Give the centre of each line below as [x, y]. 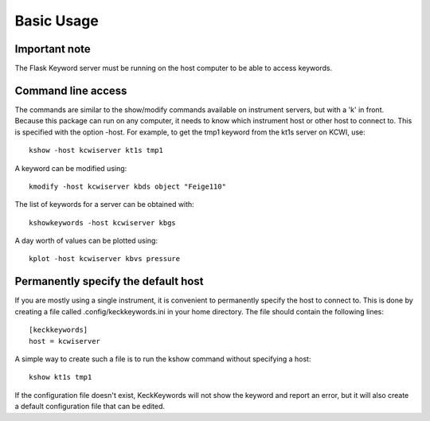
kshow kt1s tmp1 [61, 377]
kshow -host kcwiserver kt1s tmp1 [96, 150]
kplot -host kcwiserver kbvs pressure [105, 259]
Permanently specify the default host [109, 281]
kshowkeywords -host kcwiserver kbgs [103, 222]
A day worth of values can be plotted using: [86, 241]
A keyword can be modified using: [71, 168]
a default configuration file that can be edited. [90, 407]
